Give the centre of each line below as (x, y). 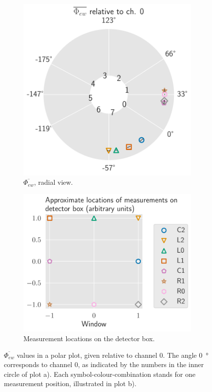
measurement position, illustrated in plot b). (70, 383)
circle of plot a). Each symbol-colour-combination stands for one (100, 374)
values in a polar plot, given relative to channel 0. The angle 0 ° (113, 355)
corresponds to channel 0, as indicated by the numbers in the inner (104, 364)
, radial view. (53, 182)
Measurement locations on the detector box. (89, 338)
